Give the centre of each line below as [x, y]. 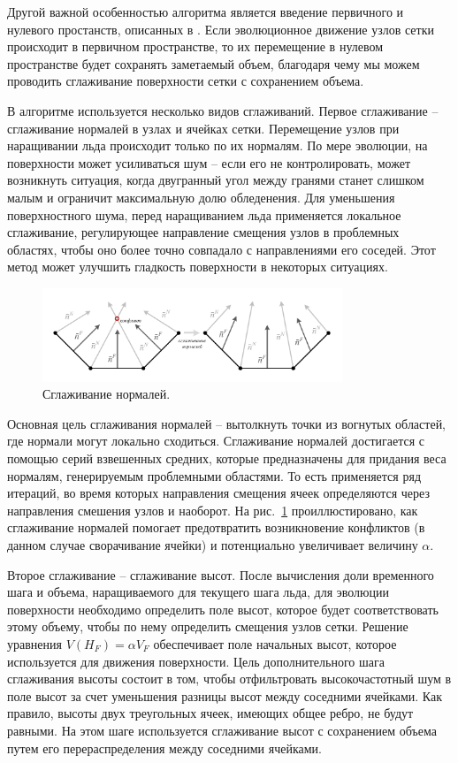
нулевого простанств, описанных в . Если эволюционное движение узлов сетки [221, 29]
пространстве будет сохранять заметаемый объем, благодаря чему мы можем [214, 63]
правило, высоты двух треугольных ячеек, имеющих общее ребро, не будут [210, 713]
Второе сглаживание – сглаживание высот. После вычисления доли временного [221, 574]
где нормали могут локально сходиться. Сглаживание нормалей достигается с [216, 441]
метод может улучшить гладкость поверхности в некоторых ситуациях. [198, 267]
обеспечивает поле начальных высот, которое [275, 643]
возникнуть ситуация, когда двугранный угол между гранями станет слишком [216, 180]
